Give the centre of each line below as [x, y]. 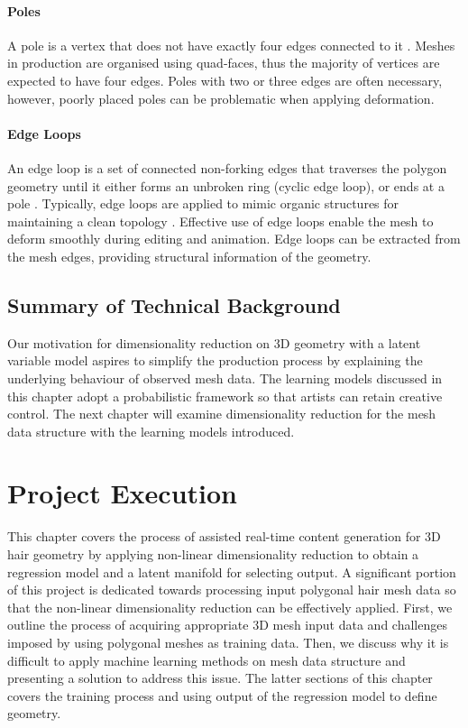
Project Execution [122, 493]
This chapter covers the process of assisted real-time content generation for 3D [224, 536]
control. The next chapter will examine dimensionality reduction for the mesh [222, 414]
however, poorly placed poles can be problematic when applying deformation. [221, 98]
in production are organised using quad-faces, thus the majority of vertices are [224, 63]
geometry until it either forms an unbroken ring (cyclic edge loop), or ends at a [226, 185]
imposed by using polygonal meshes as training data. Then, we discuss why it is [228, 642]
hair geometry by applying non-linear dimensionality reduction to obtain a [213, 554]
